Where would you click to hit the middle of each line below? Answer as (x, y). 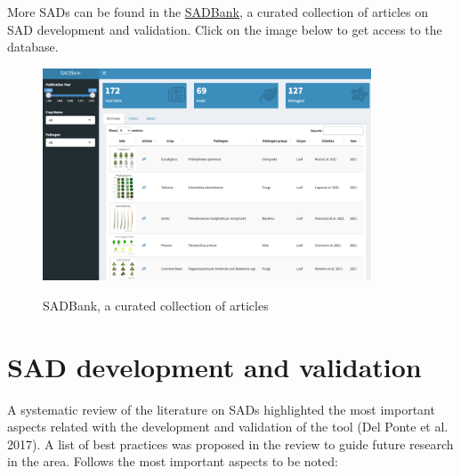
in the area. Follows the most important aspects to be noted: (173, 461)
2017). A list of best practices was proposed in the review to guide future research (230, 444)
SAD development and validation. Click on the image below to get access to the (225, 29)
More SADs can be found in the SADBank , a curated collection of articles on (218, 12)
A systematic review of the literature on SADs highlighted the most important (221, 409)
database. (33, 47)
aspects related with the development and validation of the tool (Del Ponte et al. (228, 427)
